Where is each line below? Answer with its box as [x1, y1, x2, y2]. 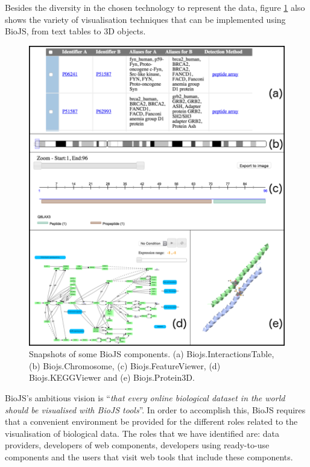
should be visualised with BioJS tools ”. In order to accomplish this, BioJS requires [5, 403, 306, 416]
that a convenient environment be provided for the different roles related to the [5, 415, 298, 428]
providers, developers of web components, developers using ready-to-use [5, 439, 270, 451]
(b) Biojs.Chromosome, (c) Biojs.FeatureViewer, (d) [29, 359, 221, 372]
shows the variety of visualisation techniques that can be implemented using [5, 13, 286, 25]
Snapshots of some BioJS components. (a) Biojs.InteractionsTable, [29, 348, 274, 360]
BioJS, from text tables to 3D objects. [5, 25, 146, 37]
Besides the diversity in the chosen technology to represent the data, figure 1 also [5, 1, 305, 13]
